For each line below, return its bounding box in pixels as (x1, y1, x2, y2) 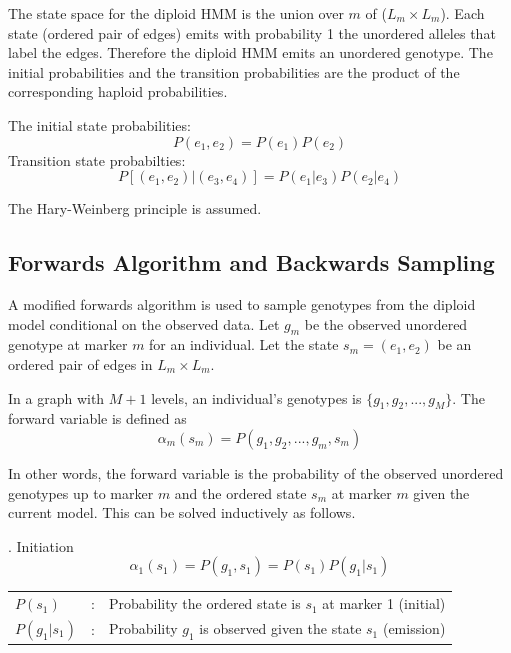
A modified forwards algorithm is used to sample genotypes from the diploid (8, 293, 476, 314)
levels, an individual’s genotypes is (151, 387, 362, 408)
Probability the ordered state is (108, 593, 301, 614)
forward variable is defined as (8, 408, 187, 429)
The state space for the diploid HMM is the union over (8, 3, 344, 23)
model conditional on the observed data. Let (8, 313, 280, 334)
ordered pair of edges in (8, 353, 153, 374)
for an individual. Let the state (149, 334, 339, 355)
